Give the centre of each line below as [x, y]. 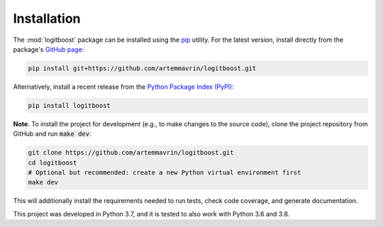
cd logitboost [52, 162]
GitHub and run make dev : [52, 134]
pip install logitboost [70, 105]
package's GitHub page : [49, 49]
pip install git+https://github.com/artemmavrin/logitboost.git [142, 68]
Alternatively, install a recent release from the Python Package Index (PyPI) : [123, 87]
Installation [47, 18]
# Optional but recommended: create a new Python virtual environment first [165, 173]
